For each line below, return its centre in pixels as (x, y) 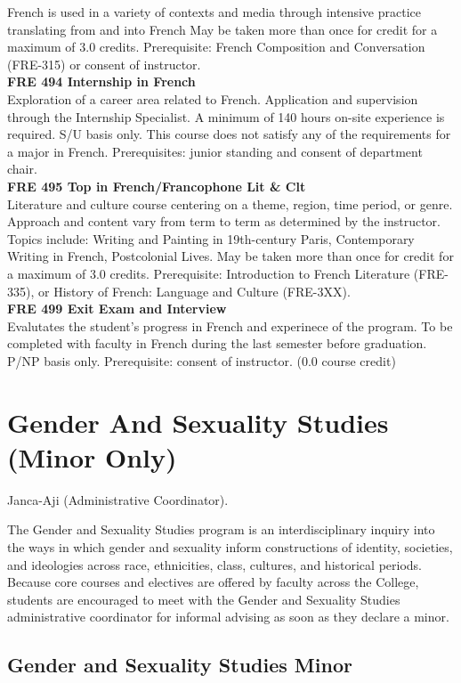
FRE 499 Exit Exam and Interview (117, 309)
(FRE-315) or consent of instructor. (104, 64)
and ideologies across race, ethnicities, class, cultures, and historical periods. (214, 564)
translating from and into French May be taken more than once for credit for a (222, 29)
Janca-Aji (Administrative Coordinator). (118, 499)
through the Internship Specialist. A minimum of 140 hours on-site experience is (226, 116)
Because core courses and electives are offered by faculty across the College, (213, 582)
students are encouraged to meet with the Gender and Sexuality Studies (204, 599)
